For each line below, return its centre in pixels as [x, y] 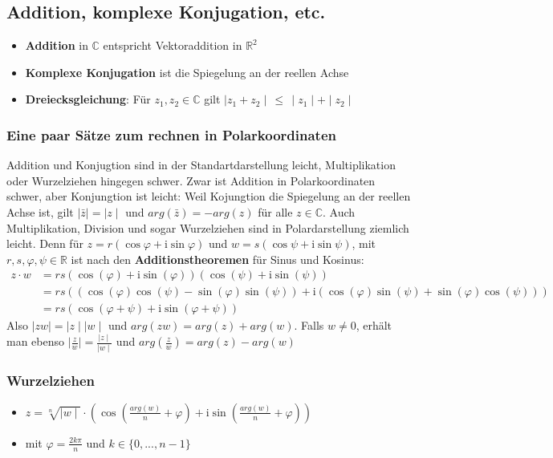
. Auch [339, 211]
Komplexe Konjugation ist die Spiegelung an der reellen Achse [187, 72]
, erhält [374, 325]
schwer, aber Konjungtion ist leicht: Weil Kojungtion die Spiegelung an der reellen [209, 196]
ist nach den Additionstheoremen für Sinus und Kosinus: [218, 259]
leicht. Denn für [45, 243]
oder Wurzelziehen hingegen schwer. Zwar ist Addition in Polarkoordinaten [191, 180]
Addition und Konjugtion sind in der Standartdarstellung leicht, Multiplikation [201, 165]
